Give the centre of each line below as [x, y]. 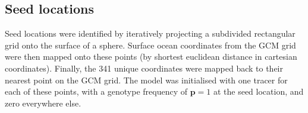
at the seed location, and [258, 91]
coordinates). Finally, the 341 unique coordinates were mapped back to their [144, 68]
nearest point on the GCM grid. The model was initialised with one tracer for [146, 80]
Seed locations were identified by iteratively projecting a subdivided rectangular [150, 33]
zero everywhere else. [43, 103]
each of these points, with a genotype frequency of [96, 91]
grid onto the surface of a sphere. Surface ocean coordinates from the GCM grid [150, 45]
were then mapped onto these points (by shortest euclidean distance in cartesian [151, 56]
